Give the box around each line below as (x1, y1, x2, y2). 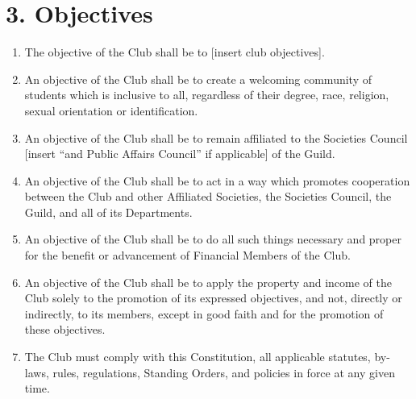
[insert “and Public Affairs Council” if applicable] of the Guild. (24, 145, 335, 162)
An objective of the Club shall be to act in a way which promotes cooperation (24, 172, 410, 189)
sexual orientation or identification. (24, 102, 198, 118)
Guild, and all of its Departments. (24, 203, 193, 220)
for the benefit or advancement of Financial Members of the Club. (24, 247, 351, 264)
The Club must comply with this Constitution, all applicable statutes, (24, 348, 371, 365)
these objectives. (24, 321, 106, 338)
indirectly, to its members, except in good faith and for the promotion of (24, 305, 384, 322)
